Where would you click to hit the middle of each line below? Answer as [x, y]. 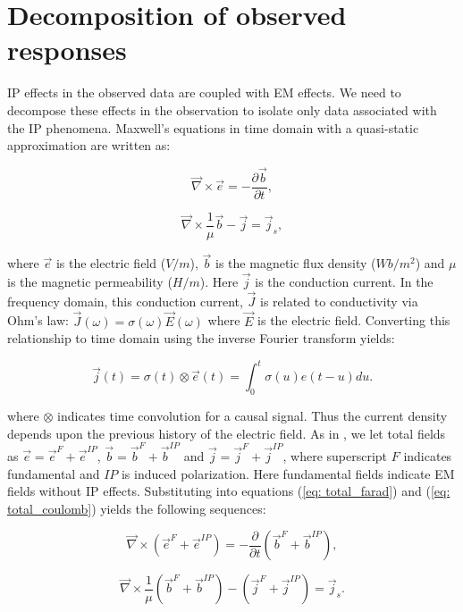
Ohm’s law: [38, 320]
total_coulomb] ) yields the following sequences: [137, 508]
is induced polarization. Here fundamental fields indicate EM [288, 473]
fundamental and [54, 473]
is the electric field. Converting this [354, 320]
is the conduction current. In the [344, 282]
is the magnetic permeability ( [90, 282]
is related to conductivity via [339, 301]
